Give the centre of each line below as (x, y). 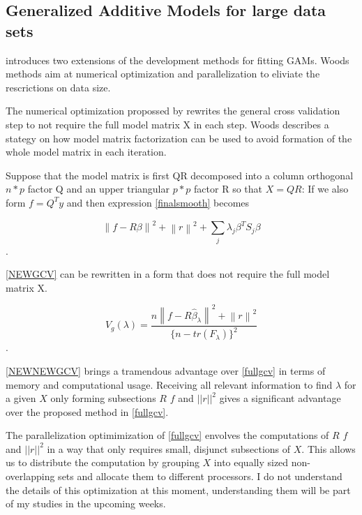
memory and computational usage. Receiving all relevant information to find (169, 384)
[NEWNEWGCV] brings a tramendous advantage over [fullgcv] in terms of (166, 370)
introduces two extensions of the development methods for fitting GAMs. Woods (178, 60)
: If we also (325, 189)
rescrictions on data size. (58, 87)
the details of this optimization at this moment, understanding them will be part (178, 490)
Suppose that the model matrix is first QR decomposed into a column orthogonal (180, 175)
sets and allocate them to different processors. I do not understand (200, 476)
